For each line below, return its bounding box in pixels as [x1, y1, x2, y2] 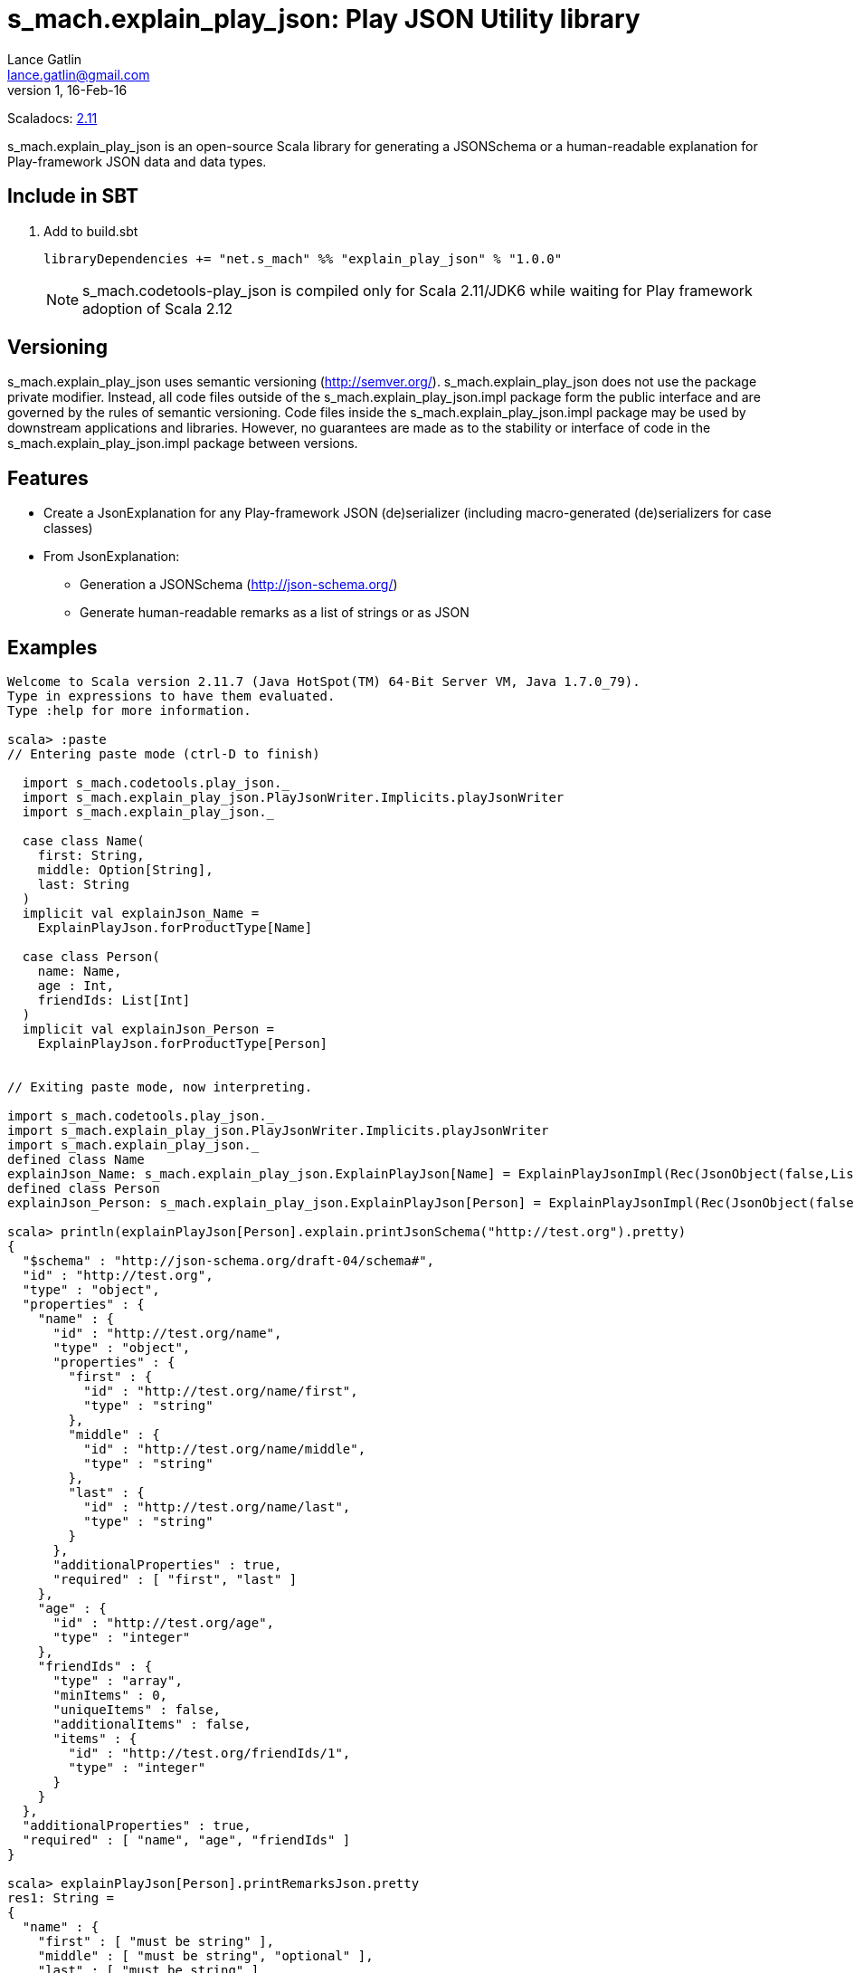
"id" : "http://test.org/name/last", [83, 1500, 351, 1515]
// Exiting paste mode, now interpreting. [7, 1080, 313, 1095]
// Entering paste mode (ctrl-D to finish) [7, 747, 320, 762]
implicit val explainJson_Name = [22, 906, 260, 921]
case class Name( [22, 834, 145, 849]
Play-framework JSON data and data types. [7, 153, 267, 169]
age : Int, [37, 978, 115, 994]
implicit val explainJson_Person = [22, 1022, 275, 1037]
